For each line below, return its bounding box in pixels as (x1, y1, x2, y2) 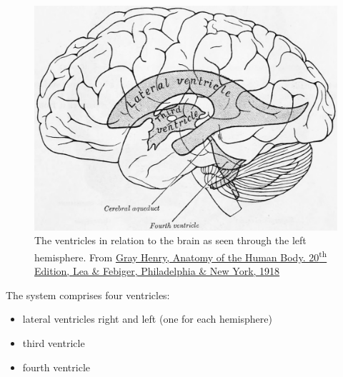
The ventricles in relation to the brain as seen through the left (34, 233, 307, 248)
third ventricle (22, 335, 85, 350)
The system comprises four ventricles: (6, 287, 170, 302)
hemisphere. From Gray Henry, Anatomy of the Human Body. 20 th (34, 247, 327, 264)
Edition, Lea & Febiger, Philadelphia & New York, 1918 (34, 263, 280, 278)
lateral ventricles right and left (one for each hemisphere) (22, 311, 272, 326)
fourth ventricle (22, 359, 91, 374)
